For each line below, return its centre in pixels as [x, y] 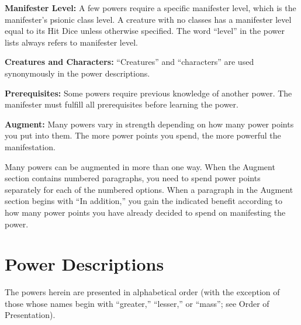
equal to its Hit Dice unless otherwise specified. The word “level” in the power [145, 31]
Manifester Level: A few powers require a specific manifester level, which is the [150, 8]
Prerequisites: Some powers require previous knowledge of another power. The [148, 93]
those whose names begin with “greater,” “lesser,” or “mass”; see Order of [137, 303]
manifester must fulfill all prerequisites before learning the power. [122, 104]
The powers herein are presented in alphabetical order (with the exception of [142, 292]
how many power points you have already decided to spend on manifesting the [145, 212]
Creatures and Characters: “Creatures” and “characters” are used [129, 62]
